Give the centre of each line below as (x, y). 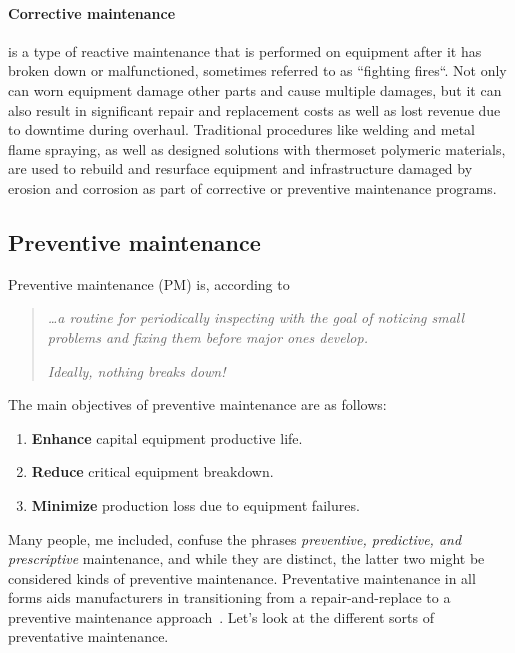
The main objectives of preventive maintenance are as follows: (197, 404)
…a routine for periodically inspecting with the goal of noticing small (256, 317)
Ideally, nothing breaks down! (136, 370)
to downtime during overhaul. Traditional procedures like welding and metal (241, 129)
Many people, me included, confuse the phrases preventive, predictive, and (235, 538)
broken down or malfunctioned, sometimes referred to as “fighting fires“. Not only (257, 70)
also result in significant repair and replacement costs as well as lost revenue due (254, 109)
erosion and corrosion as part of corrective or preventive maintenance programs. (252, 187)
